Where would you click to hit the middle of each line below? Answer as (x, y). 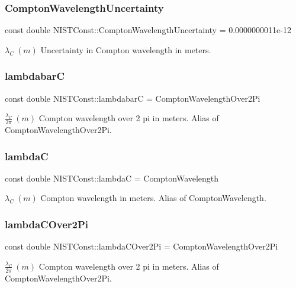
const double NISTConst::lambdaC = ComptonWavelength (112, 178)
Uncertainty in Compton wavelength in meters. (126, 49)
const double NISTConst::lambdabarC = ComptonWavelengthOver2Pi (133, 98)
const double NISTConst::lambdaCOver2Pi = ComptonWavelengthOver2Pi (141, 246)
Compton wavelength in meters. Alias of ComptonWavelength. (153, 198)
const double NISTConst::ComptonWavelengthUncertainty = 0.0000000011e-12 (148, 30)
